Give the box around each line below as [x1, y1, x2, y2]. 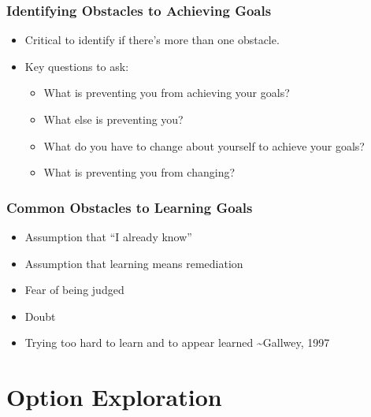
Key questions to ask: [24, 58, 129, 74]
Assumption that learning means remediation [24, 255, 243, 271]
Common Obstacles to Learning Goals [6, 197, 253, 217]
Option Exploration [6, 381, 222, 413]
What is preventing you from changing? [43, 164, 236, 181]
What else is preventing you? [43, 111, 184, 127]
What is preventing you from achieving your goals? [43, 84, 290, 101]
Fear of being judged [24, 281, 124, 298]
